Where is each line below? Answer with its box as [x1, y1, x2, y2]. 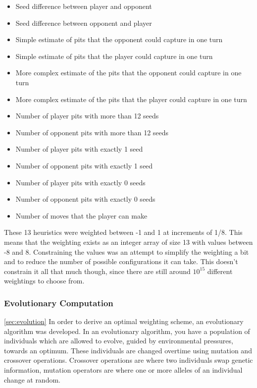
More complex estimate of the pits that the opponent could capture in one [15, 67, 242, 78]
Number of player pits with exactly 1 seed [15, 144, 143, 154]
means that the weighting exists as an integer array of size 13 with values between [4, 236, 253, 247]
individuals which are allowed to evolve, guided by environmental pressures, [4, 335, 233, 346]
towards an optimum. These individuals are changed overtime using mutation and [4, 345, 252, 355]
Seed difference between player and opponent [15, 1, 152, 11]
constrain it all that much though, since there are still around [4, 266, 191, 276]
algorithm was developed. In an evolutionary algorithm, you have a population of [4, 326, 250, 336]
